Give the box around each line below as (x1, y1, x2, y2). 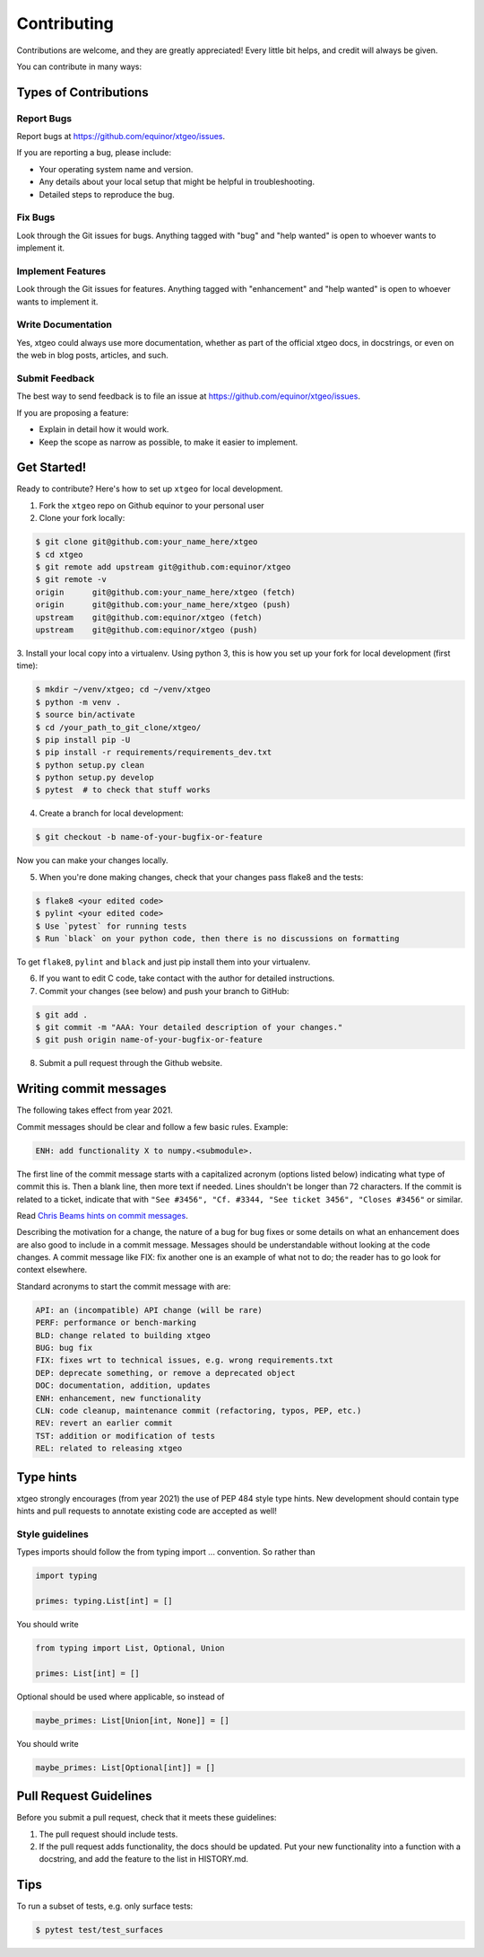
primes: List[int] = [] (35, 1668, 141, 1679)
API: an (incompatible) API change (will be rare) (35, 1305, 264, 1315)
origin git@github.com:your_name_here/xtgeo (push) (35, 600, 291, 610)
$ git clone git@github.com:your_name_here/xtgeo (35, 537, 258, 547)
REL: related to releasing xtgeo (35, 1443, 183, 1454)
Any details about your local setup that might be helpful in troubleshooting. (39, 176, 315, 188)
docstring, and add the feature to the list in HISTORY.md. (39, 1854, 249, 1864)
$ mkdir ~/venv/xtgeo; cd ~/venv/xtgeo (35, 684, 211, 695)
